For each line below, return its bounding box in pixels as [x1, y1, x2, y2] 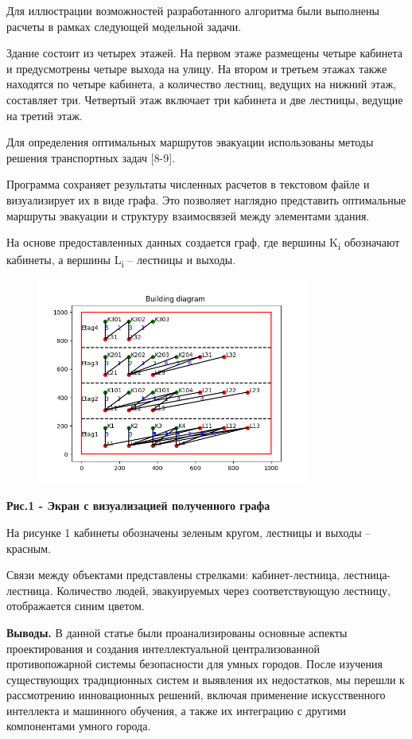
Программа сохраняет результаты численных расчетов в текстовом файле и [6, 176, 370, 193]
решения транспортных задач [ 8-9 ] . [6, 149, 176, 165]
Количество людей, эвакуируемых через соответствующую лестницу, [56, 581, 391, 598]
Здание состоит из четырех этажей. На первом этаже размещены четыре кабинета [6, 45, 403, 61]
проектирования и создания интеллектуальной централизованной [6, 640, 320, 656]
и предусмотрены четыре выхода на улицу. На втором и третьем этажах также [6, 60, 387, 76]
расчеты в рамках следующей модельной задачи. [6, 18, 242, 34]
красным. [6, 539, 51, 556]
